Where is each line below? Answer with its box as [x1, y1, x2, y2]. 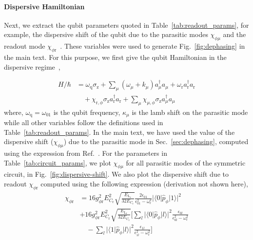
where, [4, 107, 23, 117]
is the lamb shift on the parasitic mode [132, 107, 248, 117]
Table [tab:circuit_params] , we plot [4, 157, 111, 167]
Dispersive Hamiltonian [4, 1, 85, 11]
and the [223, 29, 246, 39]
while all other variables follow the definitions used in [4, 117, 163, 128]
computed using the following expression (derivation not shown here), [40, 179, 248, 189]
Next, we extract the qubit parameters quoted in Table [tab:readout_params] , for [4, 19, 249, 30]
